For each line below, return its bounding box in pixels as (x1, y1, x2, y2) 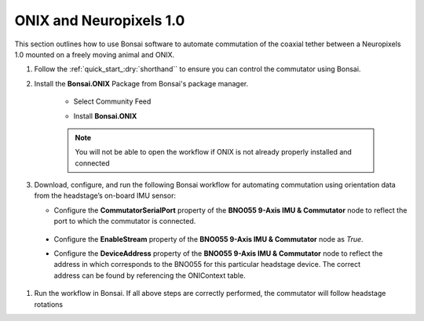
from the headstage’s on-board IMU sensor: (34, 191, 177, 200)
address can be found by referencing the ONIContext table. (53, 271, 247, 280)
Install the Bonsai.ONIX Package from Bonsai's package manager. (34, 78, 249, 88)
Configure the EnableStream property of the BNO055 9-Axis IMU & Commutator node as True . (53, 234, 364, 243)
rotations (34, 299, 63, 309)
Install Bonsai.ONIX (73, 111, 137, 121)
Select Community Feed (73, 97, 152, 106)
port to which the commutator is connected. (53, 217, 196, 226)
